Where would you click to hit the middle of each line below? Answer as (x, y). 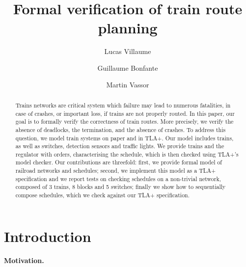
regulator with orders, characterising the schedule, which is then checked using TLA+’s (127, 154)
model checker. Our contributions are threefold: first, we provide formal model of (119, 162)
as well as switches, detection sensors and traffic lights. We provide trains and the (120, 146)
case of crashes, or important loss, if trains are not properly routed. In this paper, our (125, 113)
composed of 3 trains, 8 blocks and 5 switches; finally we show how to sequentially (121, 187)
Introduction (48, 236)
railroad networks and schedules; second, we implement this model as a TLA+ (116, 171)
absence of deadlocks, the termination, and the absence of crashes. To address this (121, 129)
